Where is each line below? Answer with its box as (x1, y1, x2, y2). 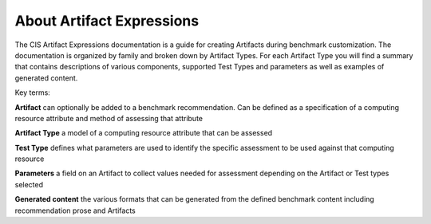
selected (14, 179, 44, 189)
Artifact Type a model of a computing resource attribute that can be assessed (14, 128, 273, 138)
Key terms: (14, 88, 51, 97)
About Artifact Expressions (14, 12, 200, 29)
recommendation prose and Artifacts (14, 206, 136, 215)
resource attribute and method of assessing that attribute (14, 113, 204, 123)
